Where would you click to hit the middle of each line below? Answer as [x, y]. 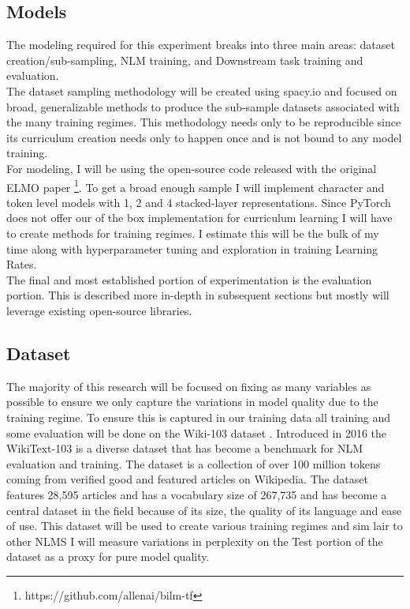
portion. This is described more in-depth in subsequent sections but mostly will [198, 295]
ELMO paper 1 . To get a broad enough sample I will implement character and [196, 186]
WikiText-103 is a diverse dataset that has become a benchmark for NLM [185, 448]
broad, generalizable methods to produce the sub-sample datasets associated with [203, 106]
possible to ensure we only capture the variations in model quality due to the [192, 402]
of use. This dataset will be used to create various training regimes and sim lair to [205, 526]
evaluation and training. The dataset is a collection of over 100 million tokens [194, 463]
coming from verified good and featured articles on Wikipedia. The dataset [187, 479]
